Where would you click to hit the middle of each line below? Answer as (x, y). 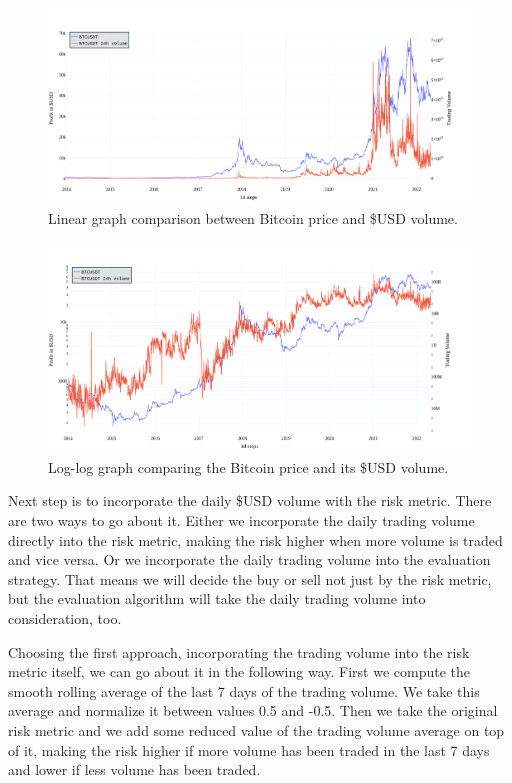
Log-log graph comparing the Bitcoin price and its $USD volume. (248, 466)
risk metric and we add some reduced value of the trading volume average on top (256, 729)
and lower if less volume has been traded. (134, 769)
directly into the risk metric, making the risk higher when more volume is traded (255, 539)
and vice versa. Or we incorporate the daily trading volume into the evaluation (249, 559)
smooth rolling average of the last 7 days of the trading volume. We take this (244, 690)
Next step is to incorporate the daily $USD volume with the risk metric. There (250, 500)
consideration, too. (65, 617)
